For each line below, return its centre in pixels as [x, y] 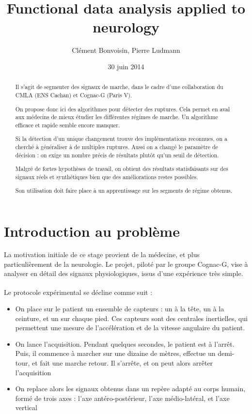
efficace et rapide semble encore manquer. [68, 125]
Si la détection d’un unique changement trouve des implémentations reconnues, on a [121, 139]
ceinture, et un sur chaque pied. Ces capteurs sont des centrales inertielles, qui [131, 318]
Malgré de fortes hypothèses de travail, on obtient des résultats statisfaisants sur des [122, 169]
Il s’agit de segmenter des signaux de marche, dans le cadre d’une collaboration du [119, 87]
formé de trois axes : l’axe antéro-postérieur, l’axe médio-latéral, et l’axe [122, 398]
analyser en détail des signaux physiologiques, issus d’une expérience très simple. [124, 273]
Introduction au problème [92, 231]
